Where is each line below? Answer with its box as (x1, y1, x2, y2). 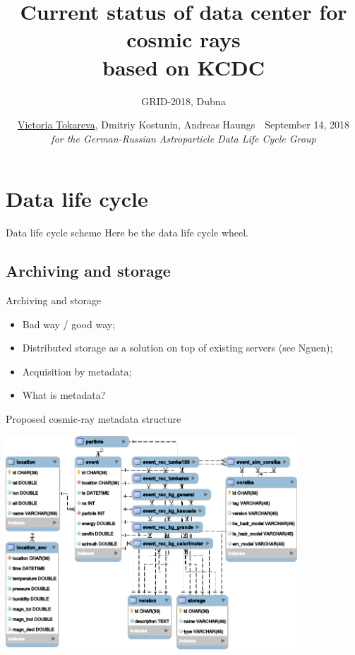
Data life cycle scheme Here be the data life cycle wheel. (6, 225, 249, 240)
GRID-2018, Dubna (141, 93, 226, 108)
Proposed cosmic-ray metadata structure (6, 411, 181, 426)
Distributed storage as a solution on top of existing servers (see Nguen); (22, 340, 333, 355)
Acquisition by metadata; (22, 363, 132, 378)
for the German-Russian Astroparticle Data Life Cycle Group (51, 131, 316, 145)
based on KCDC (102, 52, 265, 81)
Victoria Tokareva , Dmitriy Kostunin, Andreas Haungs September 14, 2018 (17, 117, 350, 132)
